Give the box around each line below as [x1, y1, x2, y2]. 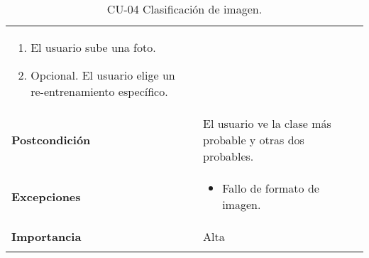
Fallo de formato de [222, 180, 319, 196]
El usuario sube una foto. [31, 39, 156, 55]
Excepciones [11, 188, 81, 205]
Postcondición [11, 131, 91, 148]
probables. [202, 148, 254, 164]
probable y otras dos [202, 131, 304, 148]
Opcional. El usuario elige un [31, 67, 175, 83]
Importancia [11, 228, 82, 244]
